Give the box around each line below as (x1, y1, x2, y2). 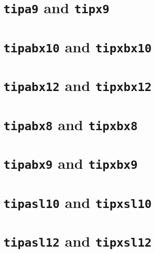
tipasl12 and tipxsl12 (3, 231, 152, 251)
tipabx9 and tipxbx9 (3, 153, 138, 173)
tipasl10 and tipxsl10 (3, 192, 152, 212)
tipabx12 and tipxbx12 (3, 75, 152, 95)
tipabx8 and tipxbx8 (3, 114, 138, 134)
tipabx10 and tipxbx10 (3, 36, 152, 56)
